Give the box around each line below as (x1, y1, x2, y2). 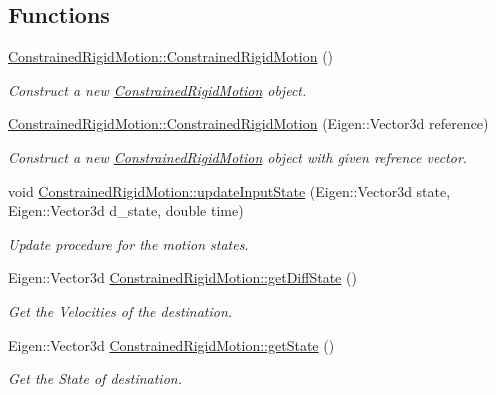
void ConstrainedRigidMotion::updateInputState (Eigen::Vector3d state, (8, 180, 451, 201)
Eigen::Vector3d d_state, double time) (8, 200, 244, 221)
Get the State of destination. (8, 368, 182, 389)
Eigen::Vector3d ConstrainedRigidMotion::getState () (8, 334, 335, 355)
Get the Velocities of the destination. (8, 300, 233, 321)
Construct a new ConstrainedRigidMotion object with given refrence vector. (8, 146, 468, 167)
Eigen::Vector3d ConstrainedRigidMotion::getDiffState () (8, 267, 357, 288)
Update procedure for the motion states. (8, 233, 249, 254)
